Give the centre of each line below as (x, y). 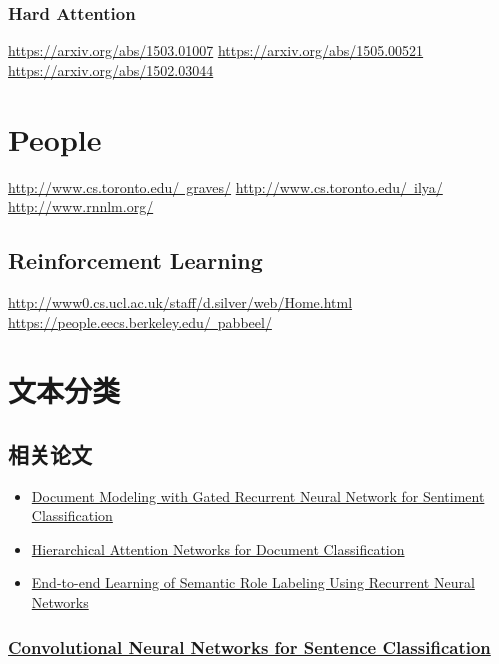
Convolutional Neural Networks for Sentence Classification (249, 646)
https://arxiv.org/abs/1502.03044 (111, 69)
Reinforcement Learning (135, 260)
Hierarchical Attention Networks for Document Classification (218, 548)
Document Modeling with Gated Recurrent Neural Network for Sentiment (258, 495)
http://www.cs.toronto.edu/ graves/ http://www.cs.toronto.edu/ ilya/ (225, 186)
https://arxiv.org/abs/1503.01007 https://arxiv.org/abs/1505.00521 (216, 50)
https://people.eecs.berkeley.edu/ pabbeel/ (140, 321)
